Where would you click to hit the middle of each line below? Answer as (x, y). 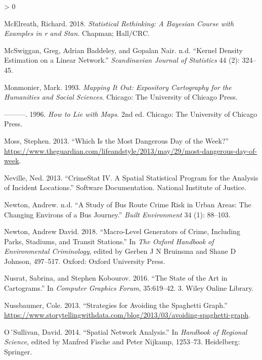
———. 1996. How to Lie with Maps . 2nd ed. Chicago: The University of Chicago (131, 114)
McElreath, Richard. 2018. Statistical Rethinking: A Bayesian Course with (119, 23)
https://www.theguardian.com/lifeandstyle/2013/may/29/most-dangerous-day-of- (131, 150)
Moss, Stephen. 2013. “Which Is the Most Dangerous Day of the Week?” (117, 140)
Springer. (18, 352)
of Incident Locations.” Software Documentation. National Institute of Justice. (125, 187)
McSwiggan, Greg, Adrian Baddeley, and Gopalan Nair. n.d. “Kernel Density (123, 50)
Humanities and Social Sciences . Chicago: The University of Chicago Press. (121, 97)
